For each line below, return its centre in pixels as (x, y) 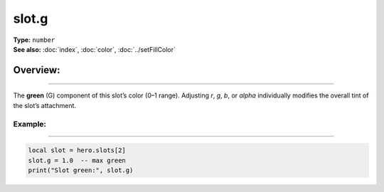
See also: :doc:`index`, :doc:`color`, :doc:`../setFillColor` (94, 49)
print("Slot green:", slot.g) (81, 170)
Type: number (34, 40)
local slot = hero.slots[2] (77, 150)
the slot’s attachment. (45, 105)
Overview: (37, 70)
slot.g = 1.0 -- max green (77, 160)
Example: (30, 124)
